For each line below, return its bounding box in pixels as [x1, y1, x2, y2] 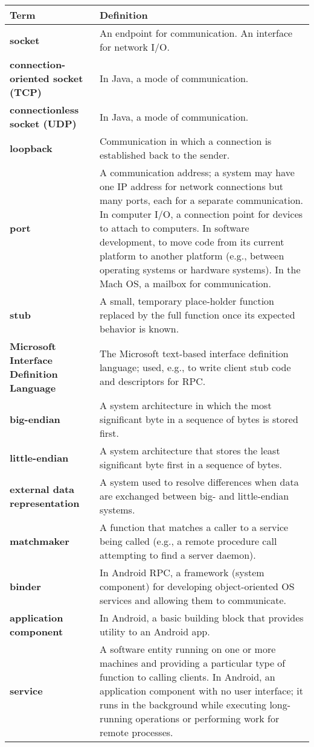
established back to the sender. [99, 148, 230, 162]
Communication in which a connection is [99, 134, 272, 148]
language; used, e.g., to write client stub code [99, 360, 291, 374]
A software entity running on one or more [99, 642, 276, 656]
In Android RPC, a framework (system [99, 565, 264, 579]
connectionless [10, 103, 79, 116]
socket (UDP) [10, 116, 77, 130]
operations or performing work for [135, 711, 280, 725]
